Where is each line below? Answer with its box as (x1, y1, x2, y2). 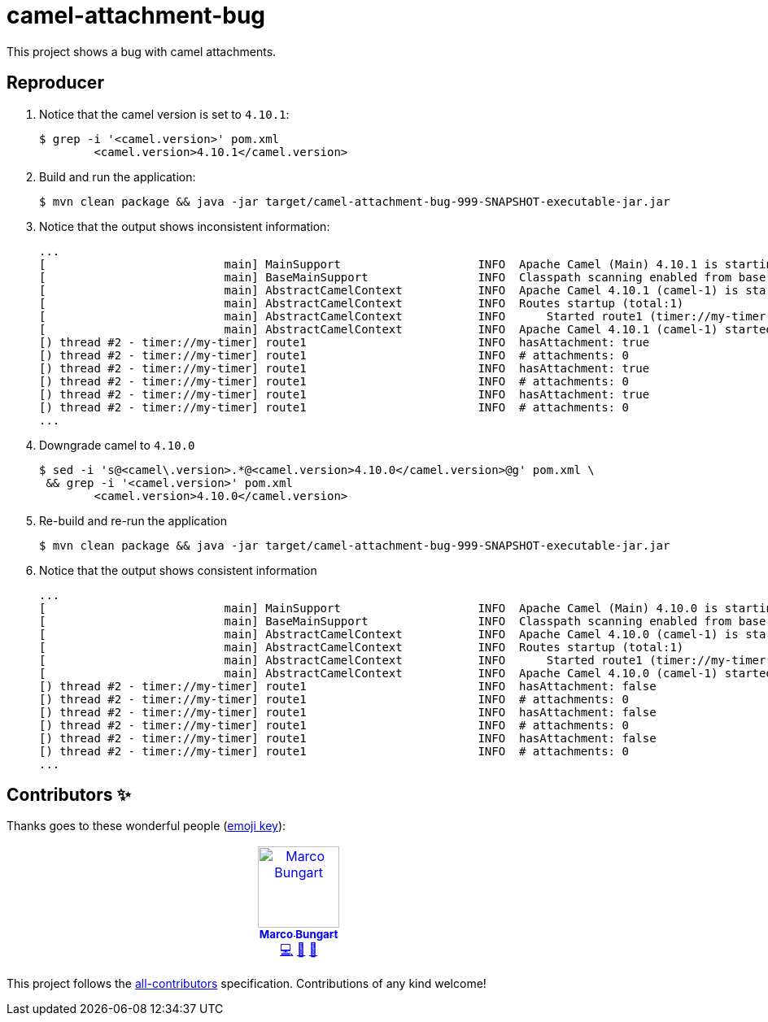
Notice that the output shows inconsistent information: (39, 219, 330, 233)
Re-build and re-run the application (39, 513, 227, 528)
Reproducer (7, 72, 104, 94)
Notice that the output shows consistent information (39, 563, 317, 577)
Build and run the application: (39, 169, 196, 184)
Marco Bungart (259, 928, 338, 942)
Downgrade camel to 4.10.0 (39, 437, 195, 452)
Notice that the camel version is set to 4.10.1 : (39, 107, 290, 121)
